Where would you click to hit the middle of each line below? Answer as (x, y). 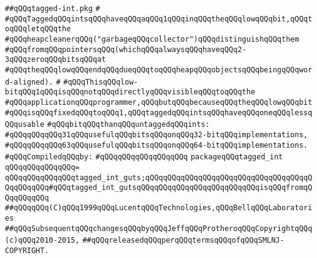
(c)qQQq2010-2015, (42, 241)
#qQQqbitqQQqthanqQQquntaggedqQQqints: (128, 125)
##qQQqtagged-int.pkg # (53, 9)
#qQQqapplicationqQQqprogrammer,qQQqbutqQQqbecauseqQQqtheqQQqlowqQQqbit (159, 102)
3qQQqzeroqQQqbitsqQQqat (55, 60)
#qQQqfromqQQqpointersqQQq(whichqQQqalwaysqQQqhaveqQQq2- (126, 49)
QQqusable (25, 125)
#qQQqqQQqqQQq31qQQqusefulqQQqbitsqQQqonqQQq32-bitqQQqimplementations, (156, 135)
